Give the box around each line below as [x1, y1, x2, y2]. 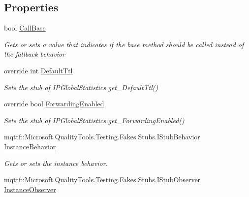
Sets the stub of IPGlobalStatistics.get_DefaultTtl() [4, 82, 158, 92]
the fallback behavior [4, 49, 65, 59]
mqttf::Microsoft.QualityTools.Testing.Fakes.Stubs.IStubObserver [4, 174, 201, 185]
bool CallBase [4, 23, 46, 33]
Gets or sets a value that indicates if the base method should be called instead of [4, 39, 244, 49]
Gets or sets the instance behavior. [4, 158, 108, 168]
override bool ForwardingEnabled [4, 98, 104, 109]
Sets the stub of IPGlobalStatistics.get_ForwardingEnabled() [4, 115, 185, 125]
